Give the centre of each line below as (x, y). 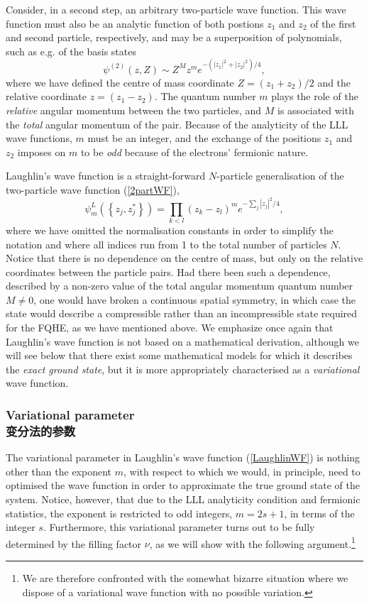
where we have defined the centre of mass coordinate (120, 82)
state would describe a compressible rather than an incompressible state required (182, 313)
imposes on (42, 152)
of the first (333, 23)
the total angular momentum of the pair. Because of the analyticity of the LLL (177, 124)
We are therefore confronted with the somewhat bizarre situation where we (185, 577)
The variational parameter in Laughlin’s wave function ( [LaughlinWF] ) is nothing (183, 457)
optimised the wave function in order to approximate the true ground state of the (183, 485)
